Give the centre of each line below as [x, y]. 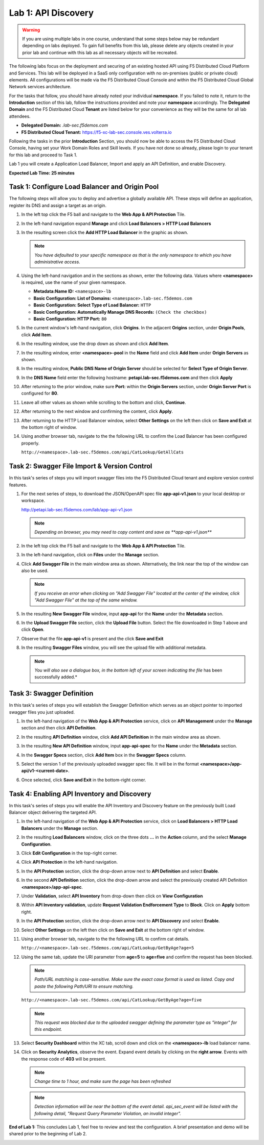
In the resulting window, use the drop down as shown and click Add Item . [95, 344]
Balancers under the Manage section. [60, 828]
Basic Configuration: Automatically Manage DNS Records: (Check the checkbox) [120, 312]
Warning [31, 30]
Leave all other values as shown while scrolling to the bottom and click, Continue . [104, 402]
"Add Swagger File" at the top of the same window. [86, 600]
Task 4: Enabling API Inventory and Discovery [80, 794]
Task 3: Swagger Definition [51, 694]
